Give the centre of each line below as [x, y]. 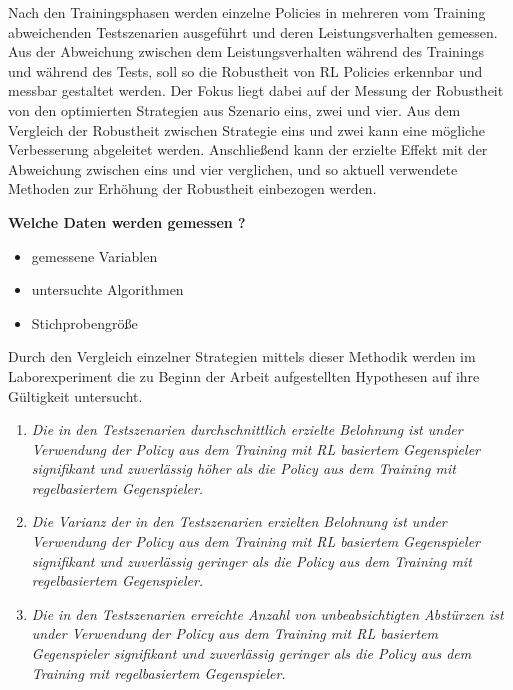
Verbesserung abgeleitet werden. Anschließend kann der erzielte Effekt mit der [248, 149]
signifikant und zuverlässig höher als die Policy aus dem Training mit [243, 468]
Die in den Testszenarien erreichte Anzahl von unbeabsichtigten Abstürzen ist [267, 613]
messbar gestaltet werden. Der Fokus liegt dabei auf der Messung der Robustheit [256, 90]
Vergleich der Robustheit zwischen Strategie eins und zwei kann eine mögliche [246, 129]
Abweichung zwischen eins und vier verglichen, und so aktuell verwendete [233, 168]
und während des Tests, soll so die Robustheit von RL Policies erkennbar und [245, 70]
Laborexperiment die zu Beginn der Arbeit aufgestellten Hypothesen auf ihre [244, 375]
